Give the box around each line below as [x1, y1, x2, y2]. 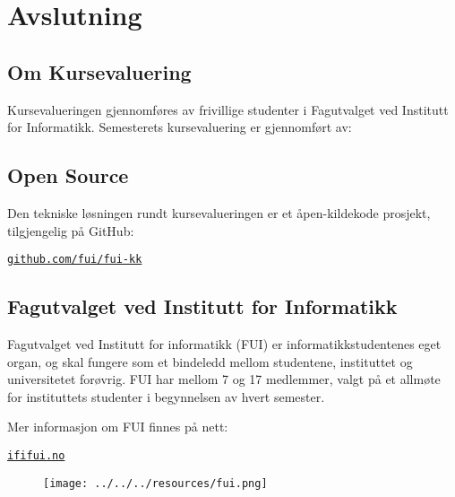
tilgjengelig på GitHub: [7, 221, 134, 240]
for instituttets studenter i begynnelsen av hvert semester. [7, 387, 325, 405]
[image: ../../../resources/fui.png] [43, 476, 268, 490]
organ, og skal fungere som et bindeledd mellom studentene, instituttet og [7, 352, 413, 371]
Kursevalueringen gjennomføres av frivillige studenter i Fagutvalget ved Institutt [7, 100, 449, 118]
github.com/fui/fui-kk [7, 253, 142, 266]
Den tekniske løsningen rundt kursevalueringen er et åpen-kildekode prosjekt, [7, 203, 431, 222]
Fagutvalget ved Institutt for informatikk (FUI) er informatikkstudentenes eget [7, 335, 442, 353]
